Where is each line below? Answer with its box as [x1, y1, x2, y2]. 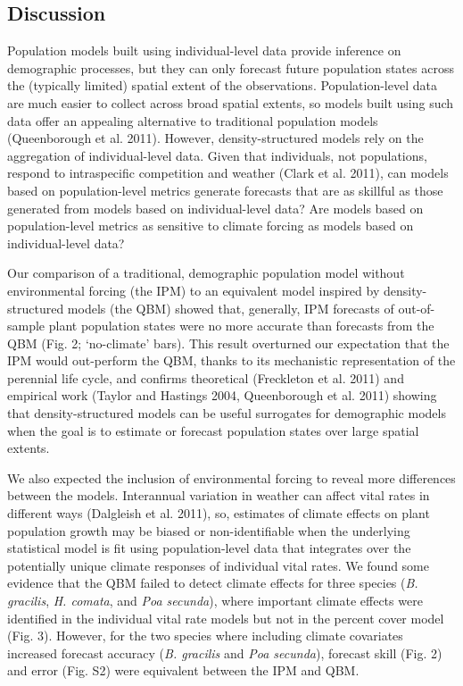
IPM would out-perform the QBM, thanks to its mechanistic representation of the [7, 351, 456, 370]
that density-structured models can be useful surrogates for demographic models [7, 404, 446, 422]
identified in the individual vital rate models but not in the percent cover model [7, 608, 444, 627]
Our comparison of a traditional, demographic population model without [7, 264, 405, 282]
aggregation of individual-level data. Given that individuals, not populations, [7, 146, 427, 164]
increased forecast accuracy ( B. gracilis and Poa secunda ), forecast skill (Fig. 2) [7, 643, 442, 662]
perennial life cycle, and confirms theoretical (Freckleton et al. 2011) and [7, 368, 404, 387]
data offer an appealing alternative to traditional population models [7, 111, 378, 130]
